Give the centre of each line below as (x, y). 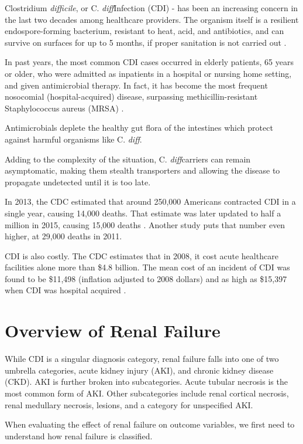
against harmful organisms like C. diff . (73, 139)
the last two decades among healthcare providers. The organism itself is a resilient (152, 19)
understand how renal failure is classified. (79, 435)
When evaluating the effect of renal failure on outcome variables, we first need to (150, 424)
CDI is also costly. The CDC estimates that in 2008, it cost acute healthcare (142, 255)
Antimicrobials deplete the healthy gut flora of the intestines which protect (139, 128)
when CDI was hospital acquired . (66, 290)
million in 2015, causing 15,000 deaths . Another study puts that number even (145, 224)
